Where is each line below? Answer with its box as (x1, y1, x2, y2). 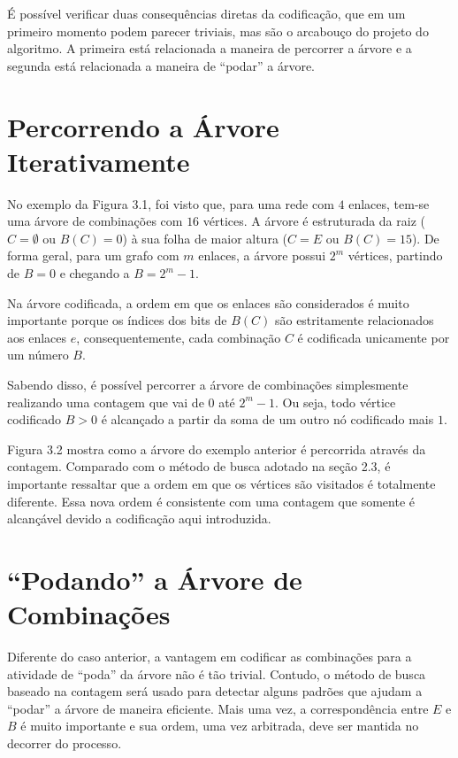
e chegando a (59, 264, 130, 282)
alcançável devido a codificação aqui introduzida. (7, 509, 271, 528)
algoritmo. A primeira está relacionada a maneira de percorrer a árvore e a (7, 39, 412, 58)
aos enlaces (7, 328, 67, 346)
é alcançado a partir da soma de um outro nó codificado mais (101, 410, 434, 429)
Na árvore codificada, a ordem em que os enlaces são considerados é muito (7, 293, 409, 312)
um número (7, 345, 69, 364)
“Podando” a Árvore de (7, 561, 302, 597)
